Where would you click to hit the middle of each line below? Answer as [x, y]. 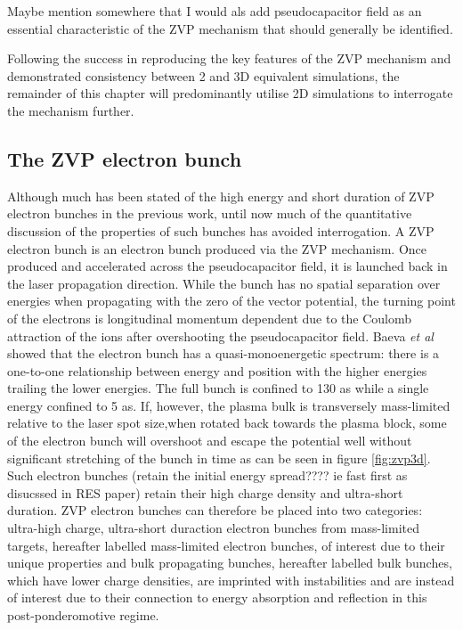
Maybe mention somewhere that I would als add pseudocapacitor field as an [215, 11]
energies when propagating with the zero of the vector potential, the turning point [231, 301]
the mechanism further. [71, 110]
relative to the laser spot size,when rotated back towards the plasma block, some [227, 423]
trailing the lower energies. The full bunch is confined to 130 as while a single [218, 388]
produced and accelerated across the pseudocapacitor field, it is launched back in [227, 266]
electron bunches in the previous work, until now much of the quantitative [210, 213]
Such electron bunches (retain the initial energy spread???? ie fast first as [207, 475]
